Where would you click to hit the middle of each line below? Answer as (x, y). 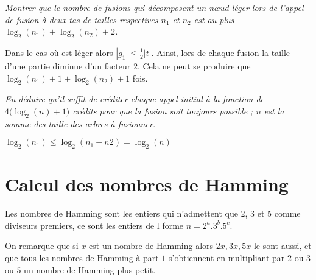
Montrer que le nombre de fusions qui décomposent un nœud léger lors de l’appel (154, 7)
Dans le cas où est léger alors (59, 52)
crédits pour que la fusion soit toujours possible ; (163, 110)
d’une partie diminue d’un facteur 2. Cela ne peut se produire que (128, 65)
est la (274, 110)
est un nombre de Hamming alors (151, 246)
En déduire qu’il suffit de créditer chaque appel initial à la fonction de (135, 99)
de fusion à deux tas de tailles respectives (82, 19)
